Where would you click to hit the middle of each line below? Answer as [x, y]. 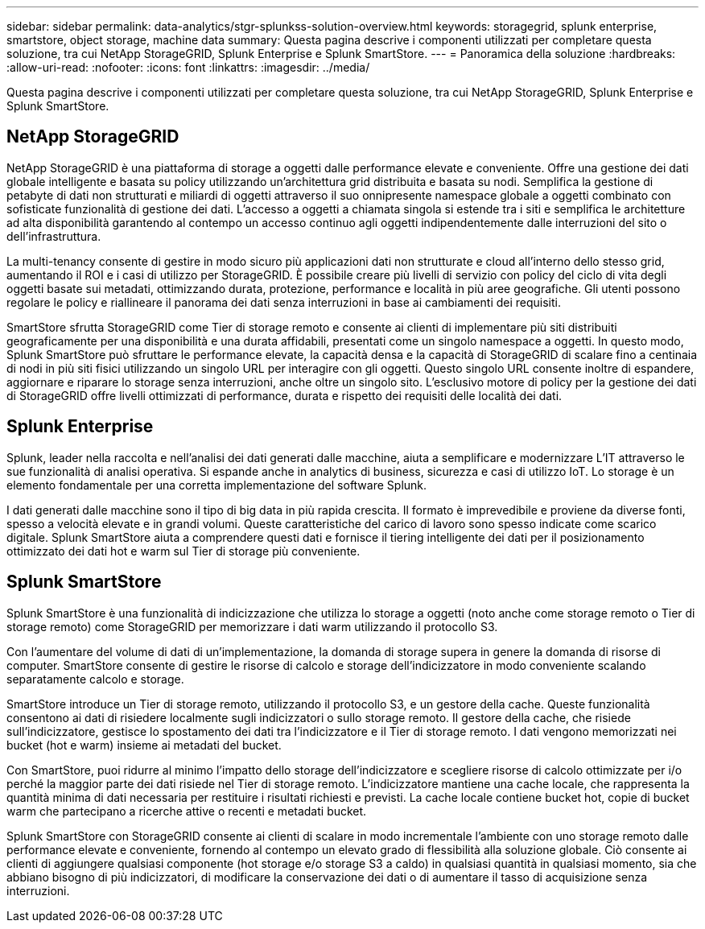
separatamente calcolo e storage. [95, 679]
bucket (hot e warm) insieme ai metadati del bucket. [144, 745]
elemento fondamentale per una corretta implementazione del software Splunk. [217, 485]
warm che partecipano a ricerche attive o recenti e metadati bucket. [187, 811]
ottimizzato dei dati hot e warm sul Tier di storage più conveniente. [183, 551]
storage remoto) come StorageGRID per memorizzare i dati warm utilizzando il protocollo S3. [252, 626]
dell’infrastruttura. [54, 236]
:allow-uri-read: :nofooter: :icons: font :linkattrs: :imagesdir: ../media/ [188, 67]
